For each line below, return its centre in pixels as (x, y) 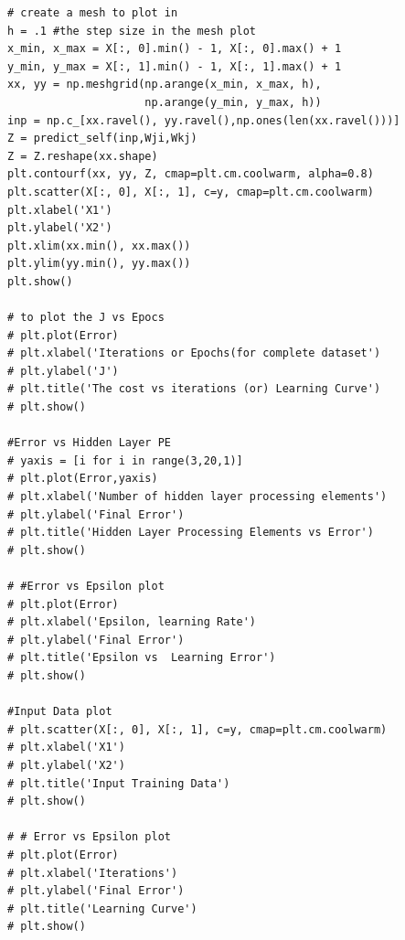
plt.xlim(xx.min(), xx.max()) (99, 246)
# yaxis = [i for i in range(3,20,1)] (125, 460)
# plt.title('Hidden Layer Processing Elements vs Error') (191, 533)
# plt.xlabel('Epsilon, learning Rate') (132, 622)
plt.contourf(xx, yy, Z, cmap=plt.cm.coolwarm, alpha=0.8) (191, 174)
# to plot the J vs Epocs (86, 318)
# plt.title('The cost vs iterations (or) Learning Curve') (194, 389)
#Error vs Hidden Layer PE (89, 443)
